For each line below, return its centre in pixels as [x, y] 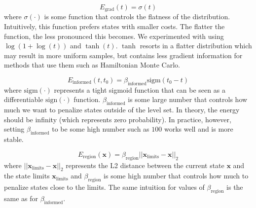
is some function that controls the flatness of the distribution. [137, 17]
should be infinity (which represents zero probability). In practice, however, [118, 119]
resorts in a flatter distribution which [196, 46]
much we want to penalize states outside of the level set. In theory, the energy [122, 110]
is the [235, 187]
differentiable [24, 99]
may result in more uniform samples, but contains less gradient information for [123, 55]
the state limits [27, 176]
